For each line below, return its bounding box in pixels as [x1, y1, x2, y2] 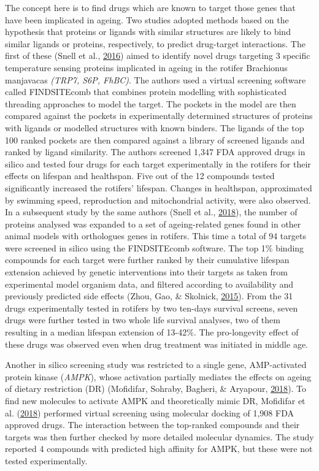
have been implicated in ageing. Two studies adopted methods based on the [5, 13, 289, 26]
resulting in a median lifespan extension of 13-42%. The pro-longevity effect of [5, 326, 299, 339]
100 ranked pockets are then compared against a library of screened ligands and [5, 133, 305, 146]
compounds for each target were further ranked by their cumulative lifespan [5, 253, 290, 266]
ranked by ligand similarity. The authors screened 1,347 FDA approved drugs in [5, 145, 306, 158]
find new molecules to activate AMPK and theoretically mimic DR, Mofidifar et [5, 394, 306, 407]
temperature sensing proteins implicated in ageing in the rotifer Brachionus [5, 61, 288, 74]
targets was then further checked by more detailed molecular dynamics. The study [5, 430, 314, 443]
